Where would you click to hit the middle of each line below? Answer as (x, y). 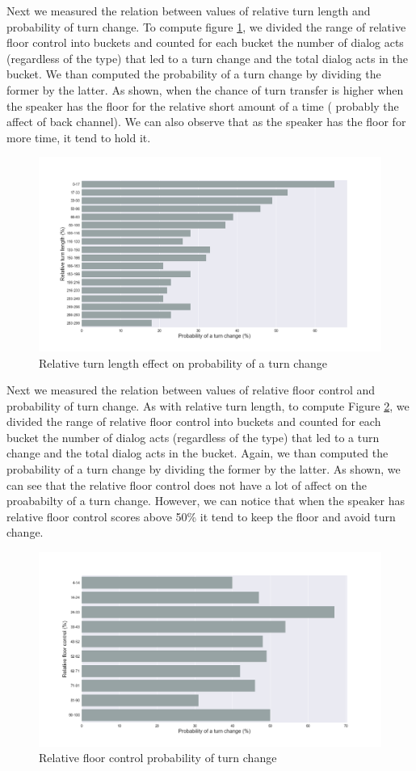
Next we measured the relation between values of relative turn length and (189, 11)
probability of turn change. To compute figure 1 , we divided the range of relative (206, 26)
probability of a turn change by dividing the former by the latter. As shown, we (204, 469)
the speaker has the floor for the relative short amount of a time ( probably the (203, 105)
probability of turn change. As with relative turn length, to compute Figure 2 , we (208, 405)
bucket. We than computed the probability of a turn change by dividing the (194, 74)
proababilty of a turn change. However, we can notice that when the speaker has (206, 501)
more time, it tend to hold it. (79, 137)
